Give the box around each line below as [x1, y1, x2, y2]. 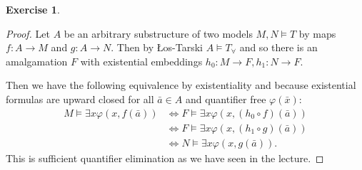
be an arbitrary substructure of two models [64, 26, 253, 41]
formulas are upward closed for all [6, 91, 154, 106]
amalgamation [6, 53, 68, 68]
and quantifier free [185, 91, 266, 106]
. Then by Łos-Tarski [111, 40, 203, 55]
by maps [298, 26, 336, 41]
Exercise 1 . [6, 2, 60, 16]
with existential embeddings [80, 53, 203, 68]
